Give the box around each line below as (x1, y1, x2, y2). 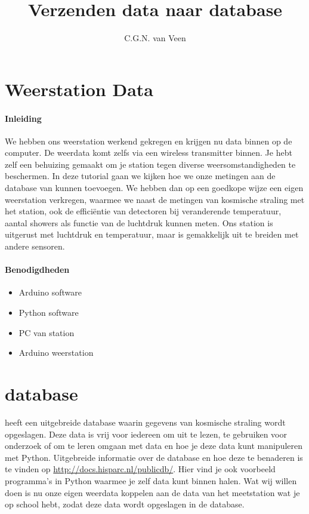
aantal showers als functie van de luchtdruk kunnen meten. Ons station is (5, 216, 273, 229)
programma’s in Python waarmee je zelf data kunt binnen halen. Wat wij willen (5, 474, 297, 487)
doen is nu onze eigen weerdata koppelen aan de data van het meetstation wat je (5, 486, 300, 498)
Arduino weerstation (18, 346, 94, 359)
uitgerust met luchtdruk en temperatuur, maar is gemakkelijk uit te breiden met (5, 228, 299, 241)
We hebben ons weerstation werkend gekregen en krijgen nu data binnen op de (5, 134, 292, 147)
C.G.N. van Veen (124, 32, 186, 44)
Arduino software (18, 286, 82, 298)
